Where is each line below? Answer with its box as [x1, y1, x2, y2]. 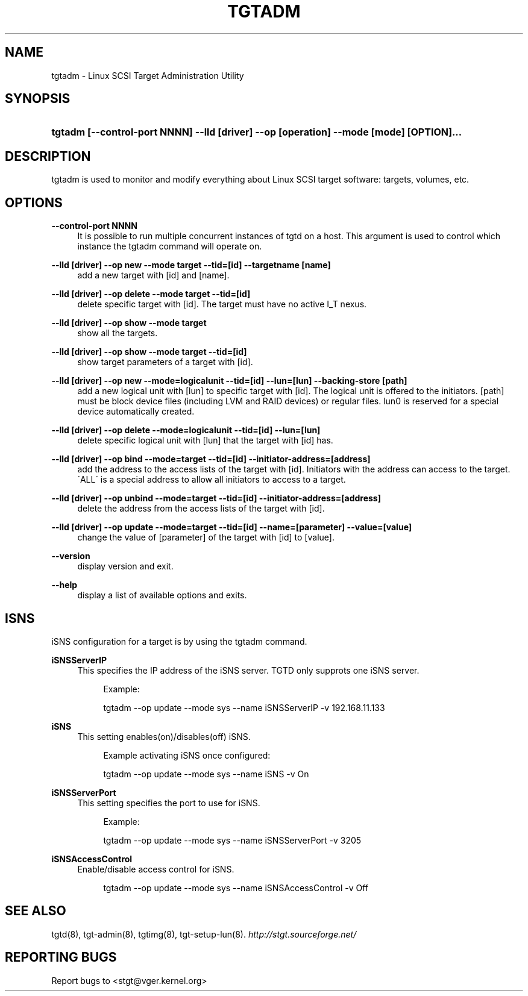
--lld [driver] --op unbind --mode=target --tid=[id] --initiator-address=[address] [51, 493, 381, 504]
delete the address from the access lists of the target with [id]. [77, 503, 325, 514]
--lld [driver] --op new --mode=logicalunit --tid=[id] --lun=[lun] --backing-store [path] [51, 375, 407, 386]
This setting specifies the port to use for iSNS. [77, 797, 260, 808]
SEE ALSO [5, 903, 66, 919]
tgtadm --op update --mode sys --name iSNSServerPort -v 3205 [103, 835, 362, 845]
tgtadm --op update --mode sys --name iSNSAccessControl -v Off [103, 882, 368, 893]
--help [51, 580, 78, 590]
